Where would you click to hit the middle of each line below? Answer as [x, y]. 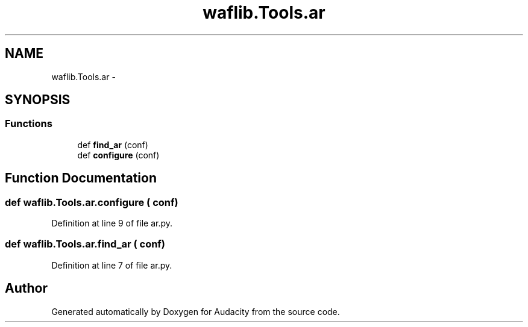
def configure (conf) [118, 155]
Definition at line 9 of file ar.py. [112, 223]
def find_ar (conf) [113, 145]
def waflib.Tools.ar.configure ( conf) [92, 202]
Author [26, 288]
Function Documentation [81, 178]
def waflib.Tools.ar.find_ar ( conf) [85, 244]
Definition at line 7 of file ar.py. [112, 265]
